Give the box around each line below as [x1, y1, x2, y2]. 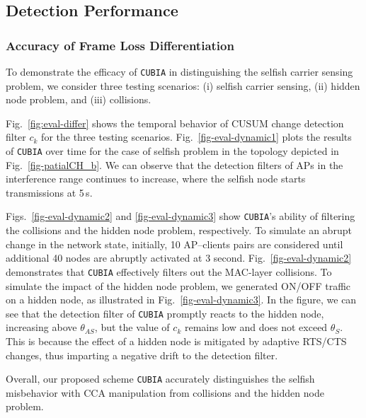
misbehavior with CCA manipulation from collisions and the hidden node [6, 385, 324, 400]
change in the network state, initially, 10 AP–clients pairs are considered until [6, 236, 343, 251]
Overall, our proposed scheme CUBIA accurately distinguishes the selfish [6, 371, 315, 386]
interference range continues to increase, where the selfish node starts [6, 171, 306, 186]
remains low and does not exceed [184, 320, 328, 335]
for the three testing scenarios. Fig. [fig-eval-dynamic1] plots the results [41, 129, 352, 144]
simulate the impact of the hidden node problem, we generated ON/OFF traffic [6, 278, 351, 293]
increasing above [6, 320, 77, 335]
